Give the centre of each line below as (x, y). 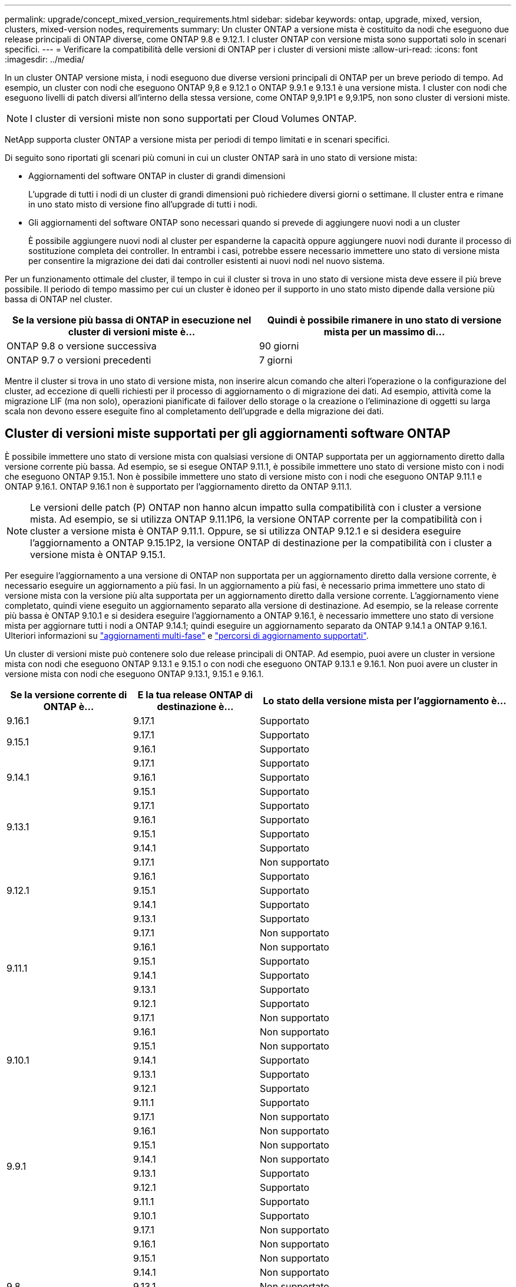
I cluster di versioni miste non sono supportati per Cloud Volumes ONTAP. (193, 118)
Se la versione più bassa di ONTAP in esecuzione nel (132, 320)
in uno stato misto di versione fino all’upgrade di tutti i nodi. (143, 204)
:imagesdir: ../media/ (45, 59)
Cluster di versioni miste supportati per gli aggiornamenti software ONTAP (228, 434)
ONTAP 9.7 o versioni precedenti (79, 360)
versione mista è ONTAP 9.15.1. (98, 554)
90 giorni (279, 346)
